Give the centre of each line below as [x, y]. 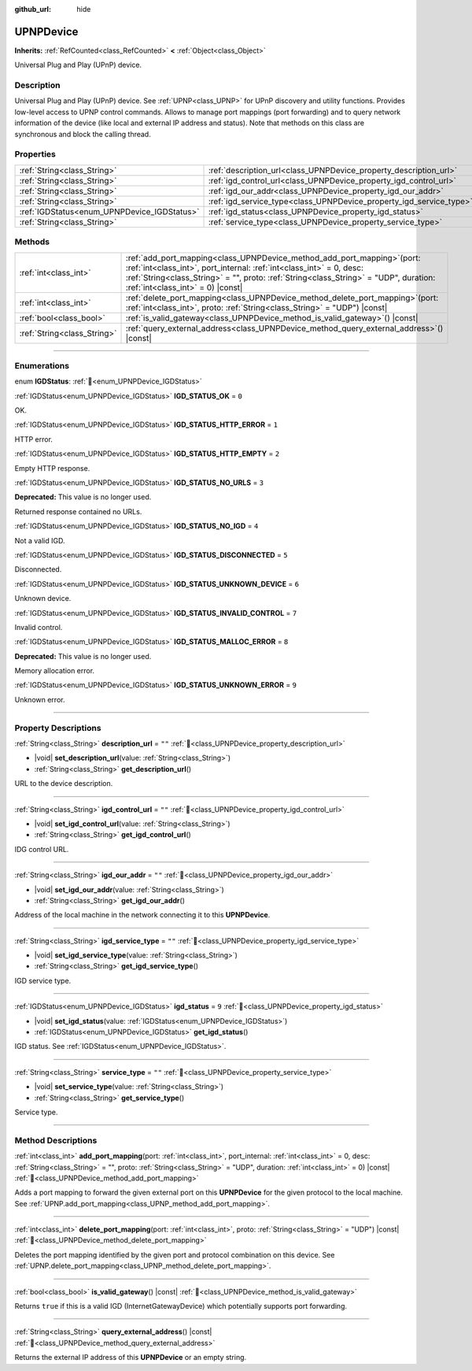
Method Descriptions [56, 1140]
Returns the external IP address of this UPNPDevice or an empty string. [131, 1358]
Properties [35, 154]
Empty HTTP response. [52, 468]
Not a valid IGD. [40, 540]
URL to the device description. [64, 784]
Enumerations [42, 365]
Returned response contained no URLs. [78, 511]
